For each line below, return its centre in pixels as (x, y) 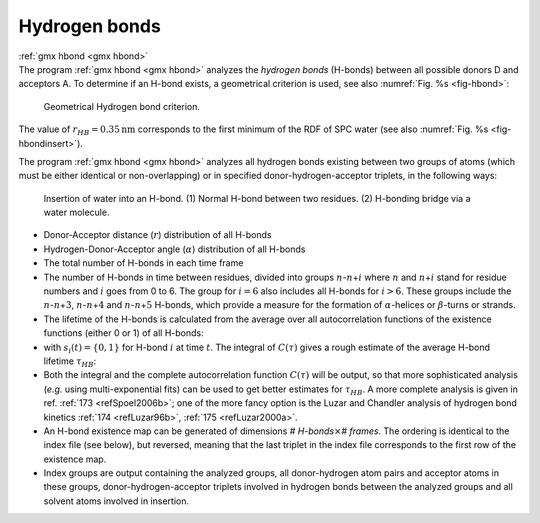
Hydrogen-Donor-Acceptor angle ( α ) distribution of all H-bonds (174, 249)
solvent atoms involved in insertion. (116, 501)
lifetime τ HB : (70, 362)
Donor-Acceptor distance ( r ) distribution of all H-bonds (157, 235)
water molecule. (76, 212)
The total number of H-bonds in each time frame (143, 263)
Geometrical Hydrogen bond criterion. (121, 106)
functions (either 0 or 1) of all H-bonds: (123, 333)
